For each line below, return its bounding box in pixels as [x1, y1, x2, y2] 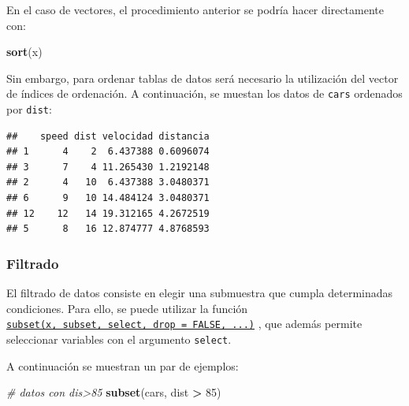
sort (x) [6, 43, 43, 60]
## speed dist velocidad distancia [6, 130, 210, 142]
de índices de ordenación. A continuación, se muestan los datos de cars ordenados [6, 85, 403, 102]
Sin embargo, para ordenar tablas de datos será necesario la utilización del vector [6, 69, 399, 86]
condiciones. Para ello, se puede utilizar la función [6, 300, 248, 316]
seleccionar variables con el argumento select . [6, 330, 232, 347]
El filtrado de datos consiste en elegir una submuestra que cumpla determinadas [6, 285, 393, 301]
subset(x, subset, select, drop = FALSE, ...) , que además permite [6, 315, 363, 332]
